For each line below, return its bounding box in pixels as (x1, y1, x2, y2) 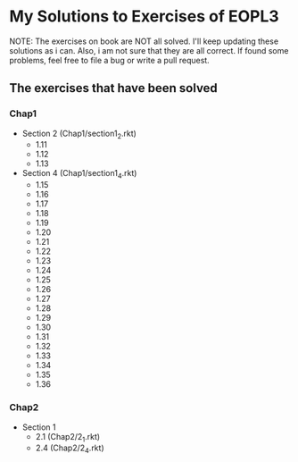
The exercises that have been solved (9, 80, 219, 96)
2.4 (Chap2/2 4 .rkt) (35, 442, 104, 456)
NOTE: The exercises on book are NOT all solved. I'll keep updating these (9, 36, 279, 46)
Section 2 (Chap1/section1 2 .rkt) (21, 128, 137, 140)
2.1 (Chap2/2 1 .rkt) (35, 431, 101, 444)
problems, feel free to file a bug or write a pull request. (9, 55, 210, 65)
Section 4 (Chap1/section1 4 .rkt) (21, 168, 137, 181)
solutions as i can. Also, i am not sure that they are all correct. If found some (9, 45, 289, 55)
